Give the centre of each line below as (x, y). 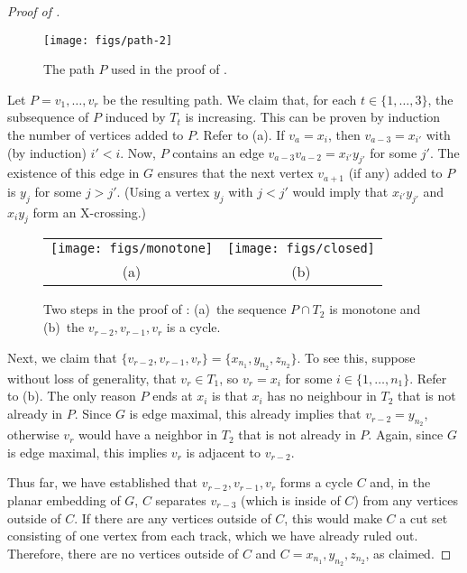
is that (230, 396)
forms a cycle (316, 482)
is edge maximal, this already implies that (245, 414)
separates (181, 500)
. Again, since (406, 434)
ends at (173, 396)
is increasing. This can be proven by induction (313, 117)
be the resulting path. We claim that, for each (230, 99)
